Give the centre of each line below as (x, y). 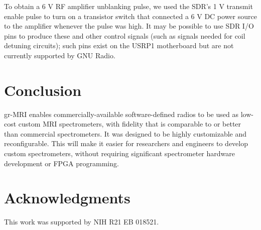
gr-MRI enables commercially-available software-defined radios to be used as (121, 114)
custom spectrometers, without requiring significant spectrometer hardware (119, 153)
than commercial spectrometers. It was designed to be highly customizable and (125, 133)
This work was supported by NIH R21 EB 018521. (82, 222)
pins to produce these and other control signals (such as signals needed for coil (125, 35)
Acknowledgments (67, 198)
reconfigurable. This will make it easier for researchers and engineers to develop (126, 143)
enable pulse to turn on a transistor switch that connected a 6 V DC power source (130, 16)
